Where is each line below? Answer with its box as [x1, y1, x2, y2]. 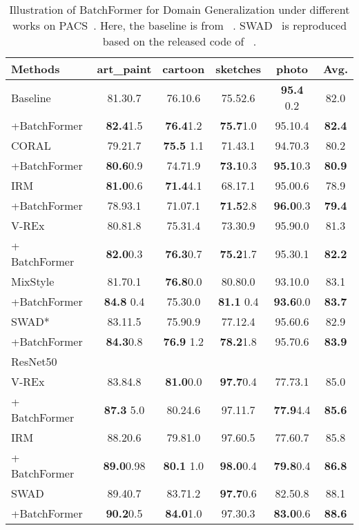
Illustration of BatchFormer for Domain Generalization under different [9, 1, 350, 17]
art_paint [97, 61, 152, 77]
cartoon [162, 61, 205, 77]
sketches [215, 61, 261, 77]
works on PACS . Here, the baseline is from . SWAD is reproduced [12, 17, 347, 33]
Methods [11, 61, 60, 77]
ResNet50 [11, 353, 57, 369]
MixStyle [11, 273, 55, 289]
